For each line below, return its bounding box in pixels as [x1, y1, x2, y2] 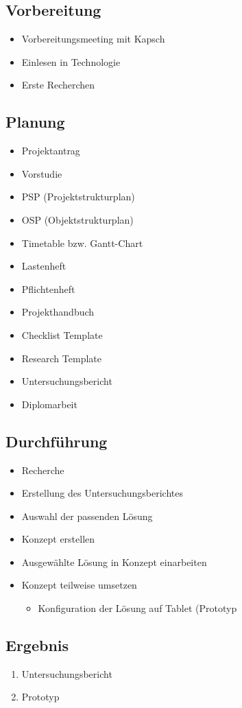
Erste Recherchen [21, 78, 95, 92]
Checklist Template [21, 327, 103, 342]
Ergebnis [5, 635, 69, 656]
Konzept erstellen [21, 532, 95, 546]
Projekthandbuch [21, 305, 95, 319]
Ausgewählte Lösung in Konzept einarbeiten [21, 554, 207, 569]
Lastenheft [21, 259, 66, 273]
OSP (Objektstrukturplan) [21, 212, 134, 226]
